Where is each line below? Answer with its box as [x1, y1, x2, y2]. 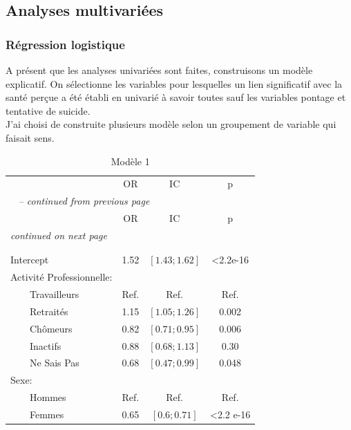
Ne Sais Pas [30, 355, 79, 370]
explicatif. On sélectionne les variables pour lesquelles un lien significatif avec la [6, 76, 343, 91]
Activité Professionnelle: [10, 270, 113, 284]
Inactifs [30, 338, 61, 353]
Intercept [10, 252, 49, 267]
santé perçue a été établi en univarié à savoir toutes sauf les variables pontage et [6, 90, 346, 104]
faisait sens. [6, 130, 55, 144]
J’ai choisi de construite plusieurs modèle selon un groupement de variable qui [6, 117, 336, 131]
